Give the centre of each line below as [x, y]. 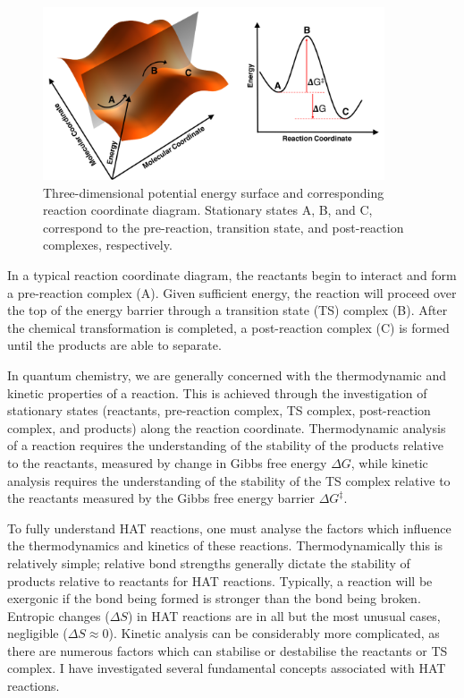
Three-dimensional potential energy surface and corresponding [214, 192]
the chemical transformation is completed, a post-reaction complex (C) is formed [228, 327]
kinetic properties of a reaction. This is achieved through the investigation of [217, 392]
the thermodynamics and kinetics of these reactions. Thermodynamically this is [225, 545]
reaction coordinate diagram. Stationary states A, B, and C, [208, 210]
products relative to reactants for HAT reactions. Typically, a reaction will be [220, 580]
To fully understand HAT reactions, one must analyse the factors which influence [229, 528]
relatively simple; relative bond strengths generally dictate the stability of [209, 562]
